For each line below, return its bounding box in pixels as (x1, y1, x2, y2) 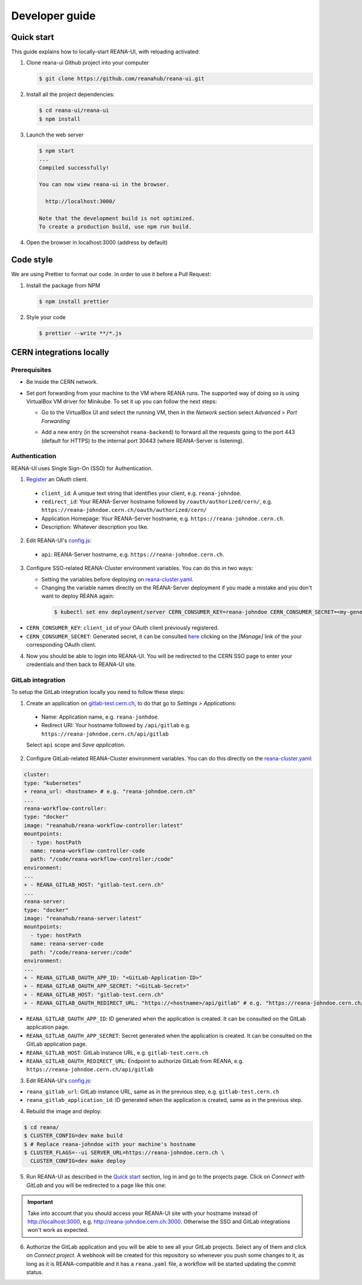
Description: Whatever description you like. (41, 523, 149, 531)
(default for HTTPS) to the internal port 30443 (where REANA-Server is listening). (41, 437, 244, 444)
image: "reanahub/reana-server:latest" (24, 915, 142, 922)
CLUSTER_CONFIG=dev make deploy (30, 1157, 126, 1165)
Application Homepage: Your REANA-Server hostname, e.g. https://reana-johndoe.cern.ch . (41, 514, 285, 522)
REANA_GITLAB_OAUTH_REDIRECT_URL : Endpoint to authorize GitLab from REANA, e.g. (26, 1057, 244, 1064)
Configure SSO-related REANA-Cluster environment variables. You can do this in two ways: (26, 565, 253, 572)
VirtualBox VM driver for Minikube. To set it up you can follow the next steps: (26, 398, 217, 405)
